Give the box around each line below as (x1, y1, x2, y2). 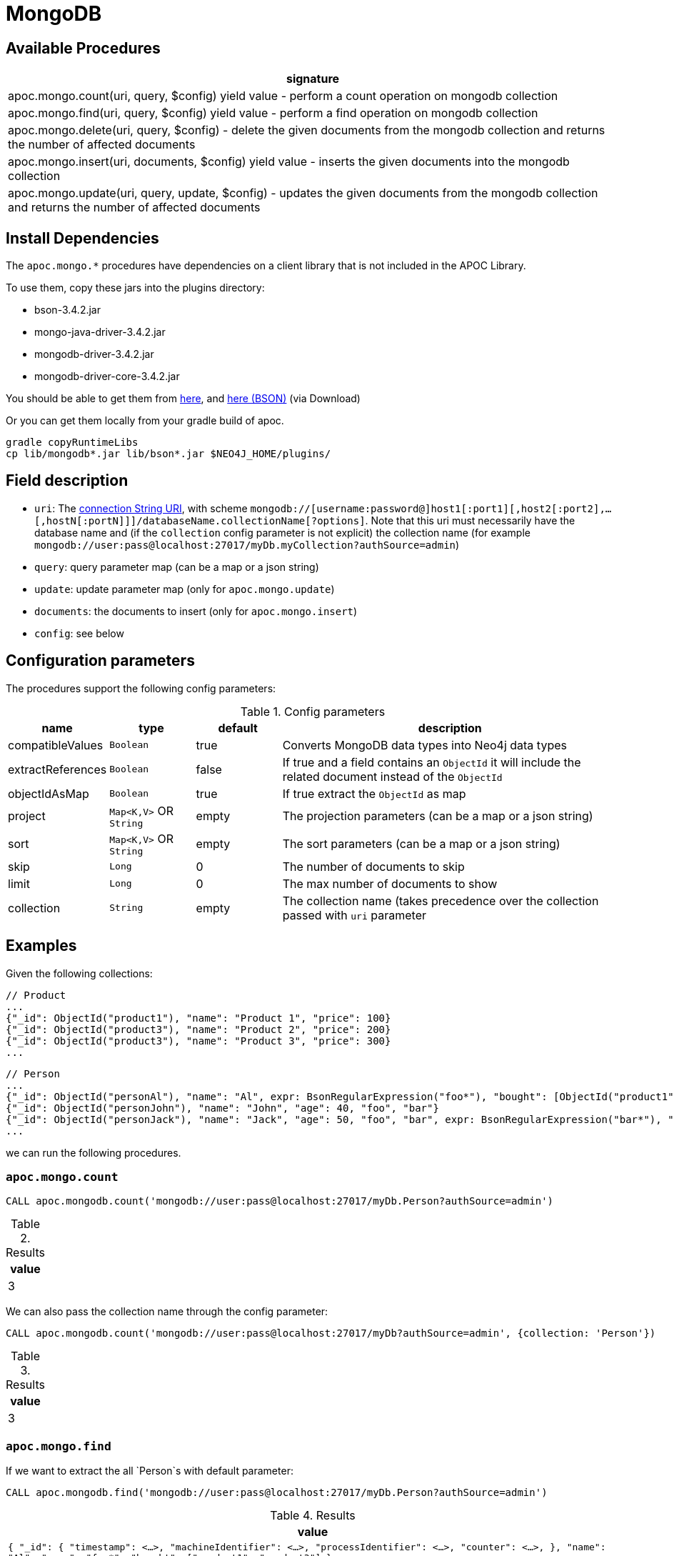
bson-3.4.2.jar (34, 304, 101, 316)
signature (286, 71, 340, 86)
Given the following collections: (6, 967, 153, 979)
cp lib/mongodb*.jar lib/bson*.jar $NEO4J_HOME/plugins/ (6, 448, 331, 460)
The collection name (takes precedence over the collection (282, 893, 599, 908)
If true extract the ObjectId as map (282, 786, 466, 801)
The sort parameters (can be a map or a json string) (282, 837, 560, 852)
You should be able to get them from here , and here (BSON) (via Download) (6, 392, 361, 405)
